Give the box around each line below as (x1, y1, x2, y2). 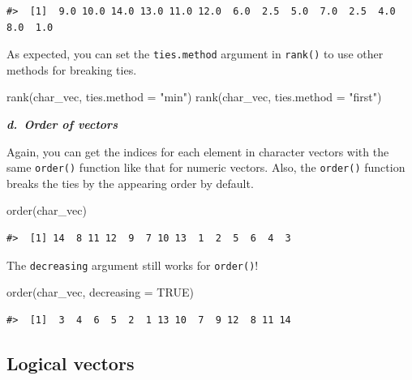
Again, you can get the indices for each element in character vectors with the (6, 143, 389, 160)
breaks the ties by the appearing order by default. (6, 174, 254, 191)
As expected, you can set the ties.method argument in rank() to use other (6, 45, 384, 62)
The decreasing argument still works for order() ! (6, 256, 259, 273)
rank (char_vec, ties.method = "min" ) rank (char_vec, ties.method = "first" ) (6, 88, 382, 105)
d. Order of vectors (6, 116, 118, 133)
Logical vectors (6, 350, 135, 375)
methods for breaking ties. (6, 61, 137, 78)
